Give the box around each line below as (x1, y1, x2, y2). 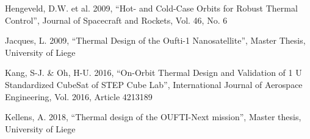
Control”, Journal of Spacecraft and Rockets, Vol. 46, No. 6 (5, 13, 228, 26)
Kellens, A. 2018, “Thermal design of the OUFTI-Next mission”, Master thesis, (5, 110, 301, 123)
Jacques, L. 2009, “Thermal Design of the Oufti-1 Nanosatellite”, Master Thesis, (5, 34, 306, 47)
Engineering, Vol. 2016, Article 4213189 (5, 90, 153, 103)
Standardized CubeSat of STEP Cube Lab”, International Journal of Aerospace (5, 78, 303, 90)
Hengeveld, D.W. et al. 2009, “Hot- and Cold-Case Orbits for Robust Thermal (5, 2, 298, 14)
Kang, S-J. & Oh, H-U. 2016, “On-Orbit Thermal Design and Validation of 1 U (5, 66, 302, 79)
